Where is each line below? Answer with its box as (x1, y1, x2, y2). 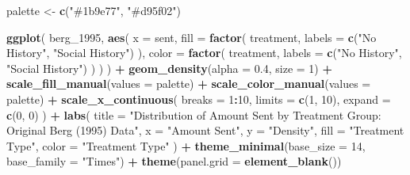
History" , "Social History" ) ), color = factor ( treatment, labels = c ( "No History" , (6, 44, 402, 61)
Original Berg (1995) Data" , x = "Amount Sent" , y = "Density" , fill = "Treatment (6, 122, 404, 139)
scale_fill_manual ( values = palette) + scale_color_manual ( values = (6, 75, 371, 92)
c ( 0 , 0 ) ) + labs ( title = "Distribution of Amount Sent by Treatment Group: (6, 106, 381, 123)
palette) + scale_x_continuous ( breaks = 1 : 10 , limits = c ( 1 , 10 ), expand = (6, 90, 391, 107)
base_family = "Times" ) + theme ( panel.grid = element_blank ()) (6, 153, 342, 169)
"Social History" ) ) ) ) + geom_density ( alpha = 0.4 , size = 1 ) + (6, 59, 332, 76)
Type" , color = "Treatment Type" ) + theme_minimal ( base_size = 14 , (6, 137, 366, 154)
